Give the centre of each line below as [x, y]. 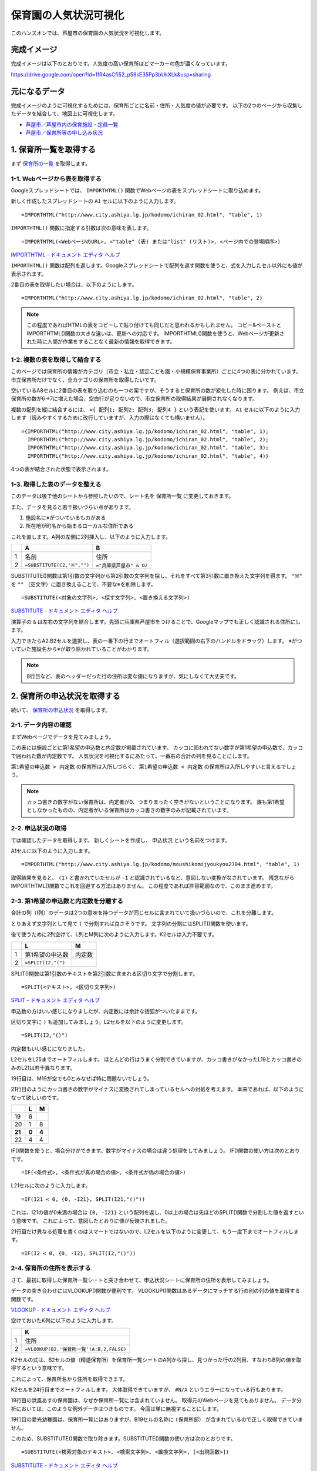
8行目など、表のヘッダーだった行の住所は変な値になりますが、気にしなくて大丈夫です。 [133, 676]
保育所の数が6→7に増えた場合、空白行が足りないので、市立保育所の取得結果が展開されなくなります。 [134, 399]
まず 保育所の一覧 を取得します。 [51, 163]
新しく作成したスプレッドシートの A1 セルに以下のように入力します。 [95, 201]
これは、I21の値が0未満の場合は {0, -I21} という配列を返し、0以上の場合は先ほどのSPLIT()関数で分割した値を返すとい [158, 1213]
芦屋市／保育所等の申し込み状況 [64, 132]
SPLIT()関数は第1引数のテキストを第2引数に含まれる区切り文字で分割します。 [104, 973]
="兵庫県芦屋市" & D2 [122, 565]
